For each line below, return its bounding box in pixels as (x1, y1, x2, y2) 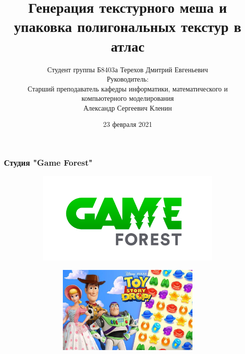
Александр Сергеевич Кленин (83, 102, 172, 113)
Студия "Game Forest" (4, 156, 93, 169)
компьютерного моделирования (81, 93, 174, 103)
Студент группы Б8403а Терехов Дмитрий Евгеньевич (47, 64, 208, 74)
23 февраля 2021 (103, 119, 152, 129)
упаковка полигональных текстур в (14, 16, 242, 36)
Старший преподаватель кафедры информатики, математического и (27, 83, 228, 93)
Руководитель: (107, 74, 149, 84)
